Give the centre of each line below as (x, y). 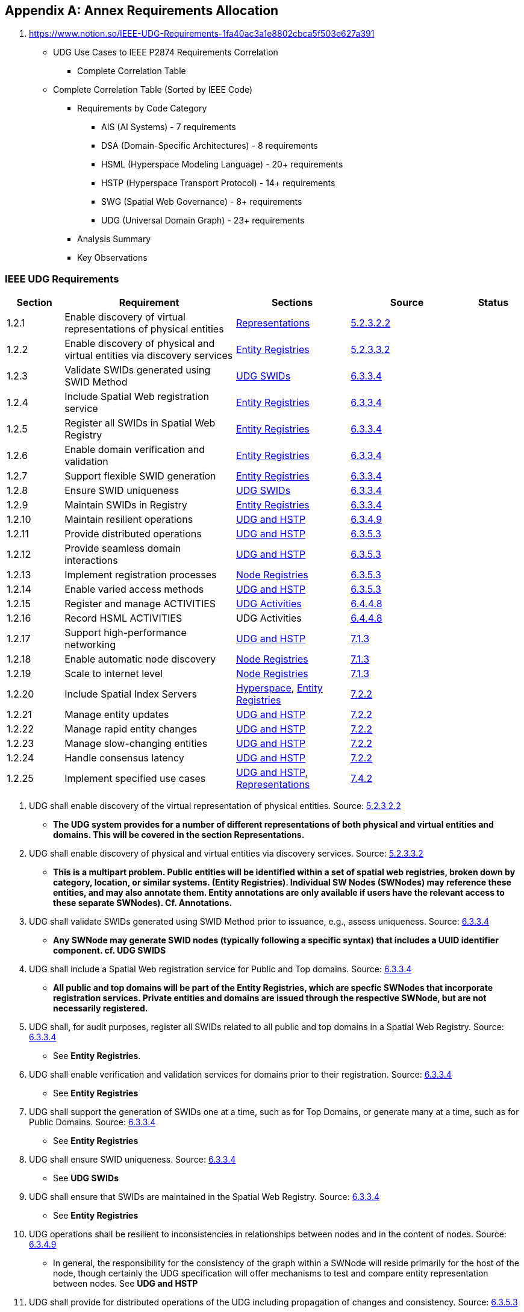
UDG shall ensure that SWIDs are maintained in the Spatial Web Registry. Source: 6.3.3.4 (204, 1197)
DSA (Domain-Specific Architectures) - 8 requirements (210, 146)
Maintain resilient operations (129, 520)
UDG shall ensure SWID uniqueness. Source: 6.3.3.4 (133, 1160)
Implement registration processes (141, 575)
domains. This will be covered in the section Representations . (179, 835)
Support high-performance (126, 633)
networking (90, 645)
